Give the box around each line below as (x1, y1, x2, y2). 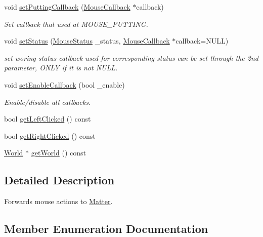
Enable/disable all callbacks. (4, 96, 91, 107)
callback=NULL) (176, 35, 229, 46)
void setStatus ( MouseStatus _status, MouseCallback (4, 35, 170, 46)
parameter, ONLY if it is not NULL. (4, 62, 118, 73)
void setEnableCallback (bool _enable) (4, 79, 125, 90)
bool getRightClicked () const (4, 130, 96, 141)
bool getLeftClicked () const (4, 113, 91, 124)
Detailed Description (4, 172, 115, 188)
